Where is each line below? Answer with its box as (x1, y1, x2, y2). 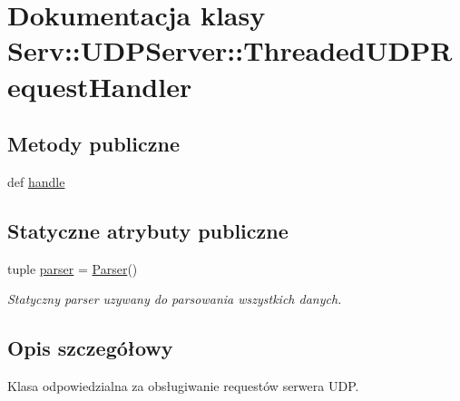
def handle (7, 171, 65, 191)
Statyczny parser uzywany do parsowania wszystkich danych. (7, 289, 342, 308)
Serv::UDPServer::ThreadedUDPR (7, 32, 453, 69)
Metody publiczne (7, 130, 180, 158)
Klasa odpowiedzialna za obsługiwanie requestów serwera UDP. (7, 377, 359, 396)
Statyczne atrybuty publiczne (7, 216, 289, 244)
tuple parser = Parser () (7, 259, 138, 278)
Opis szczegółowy (7, 334, 173, 362)
